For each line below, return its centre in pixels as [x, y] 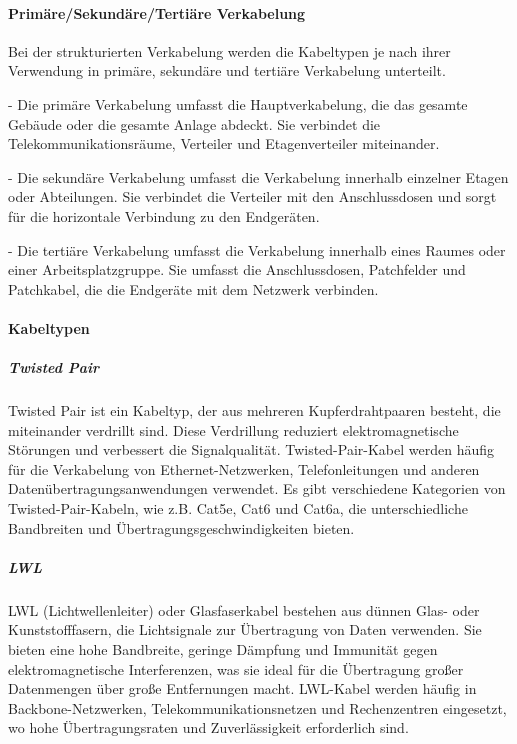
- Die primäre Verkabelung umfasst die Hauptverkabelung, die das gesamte [238, 103]
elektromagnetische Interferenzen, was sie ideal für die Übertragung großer [236, 668]
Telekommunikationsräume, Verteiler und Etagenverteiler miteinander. [224, 143]
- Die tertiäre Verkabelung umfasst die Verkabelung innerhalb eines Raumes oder [257, 249]
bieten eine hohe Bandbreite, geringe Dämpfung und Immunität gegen [223, 648]
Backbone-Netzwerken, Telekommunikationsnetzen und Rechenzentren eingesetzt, [257, 707]
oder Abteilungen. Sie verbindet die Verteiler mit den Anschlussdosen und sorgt [252, 196]
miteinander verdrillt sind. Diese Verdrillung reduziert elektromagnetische [233, 429]
